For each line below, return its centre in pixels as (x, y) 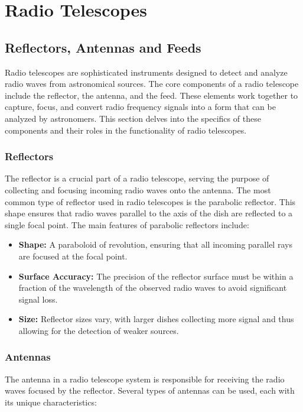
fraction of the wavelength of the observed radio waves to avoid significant (153, 288)
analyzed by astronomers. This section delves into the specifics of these (133, 118)
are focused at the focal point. (73, 256)
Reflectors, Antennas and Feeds (103, 47)
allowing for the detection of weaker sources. (99, 330)
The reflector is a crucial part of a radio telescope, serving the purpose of (137, 178)
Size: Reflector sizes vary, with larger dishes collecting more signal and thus (156, 319)
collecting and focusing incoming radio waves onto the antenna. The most (138, 189)
